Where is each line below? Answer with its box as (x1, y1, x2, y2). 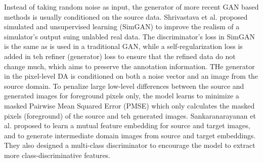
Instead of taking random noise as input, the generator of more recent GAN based (4, 2, 259, 12)
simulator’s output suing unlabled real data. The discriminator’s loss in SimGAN (4, 31, 255, 41)
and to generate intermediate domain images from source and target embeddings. (4, 130, 256, 140)
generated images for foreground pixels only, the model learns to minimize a (4, 90, 239, 101)
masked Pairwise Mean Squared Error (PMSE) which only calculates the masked (4, 100, 255, 111)
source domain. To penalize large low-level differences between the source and (4, 80, 244, 91)
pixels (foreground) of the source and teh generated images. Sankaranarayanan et (4, 110, 256, 121)
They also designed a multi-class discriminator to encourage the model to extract (4, 140, 255, 150)
